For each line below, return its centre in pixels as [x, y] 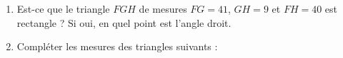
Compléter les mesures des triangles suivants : [117, 46]
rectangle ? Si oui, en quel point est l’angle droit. [124, 22]
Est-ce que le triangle [63, 8]
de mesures [163, 8]
